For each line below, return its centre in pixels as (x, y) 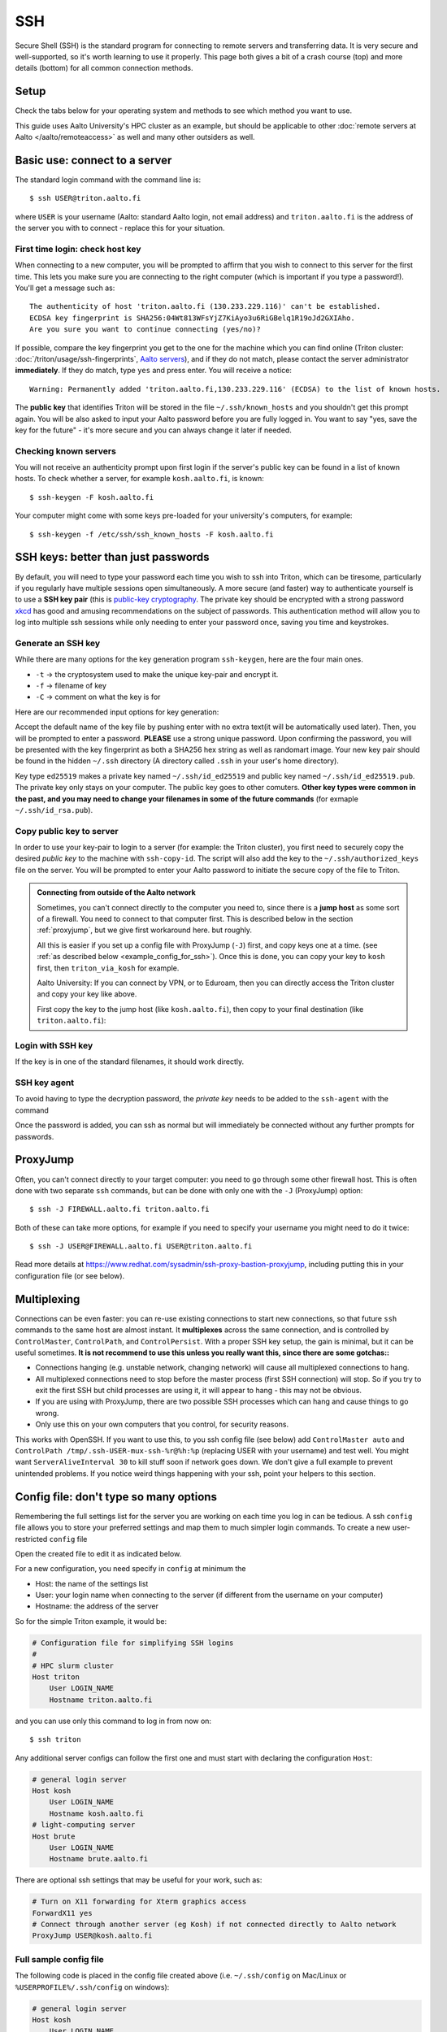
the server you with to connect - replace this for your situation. (120, 228)
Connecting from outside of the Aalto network (117, 892)
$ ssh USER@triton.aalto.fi (85, 198)
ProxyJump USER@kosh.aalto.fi (92, 1936)
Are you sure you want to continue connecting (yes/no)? (145, 330)
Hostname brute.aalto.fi (99, 1859)
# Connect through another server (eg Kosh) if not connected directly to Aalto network (215, 1925)
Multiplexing (48, 1299)
